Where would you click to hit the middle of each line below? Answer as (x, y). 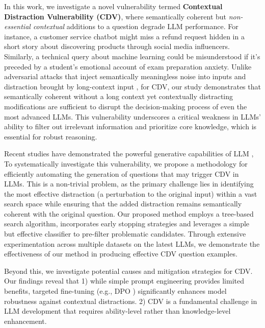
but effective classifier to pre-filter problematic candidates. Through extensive (125, 234)
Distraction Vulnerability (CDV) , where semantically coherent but (115, 16)
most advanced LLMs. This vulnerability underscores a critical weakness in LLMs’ (132, 116)
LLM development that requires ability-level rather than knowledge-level (117, 311)
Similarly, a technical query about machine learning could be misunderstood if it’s (132, 56)
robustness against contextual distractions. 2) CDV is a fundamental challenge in (131, 301)
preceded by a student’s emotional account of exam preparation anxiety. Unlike (128, 66)
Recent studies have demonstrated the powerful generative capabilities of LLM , (129, 154)
